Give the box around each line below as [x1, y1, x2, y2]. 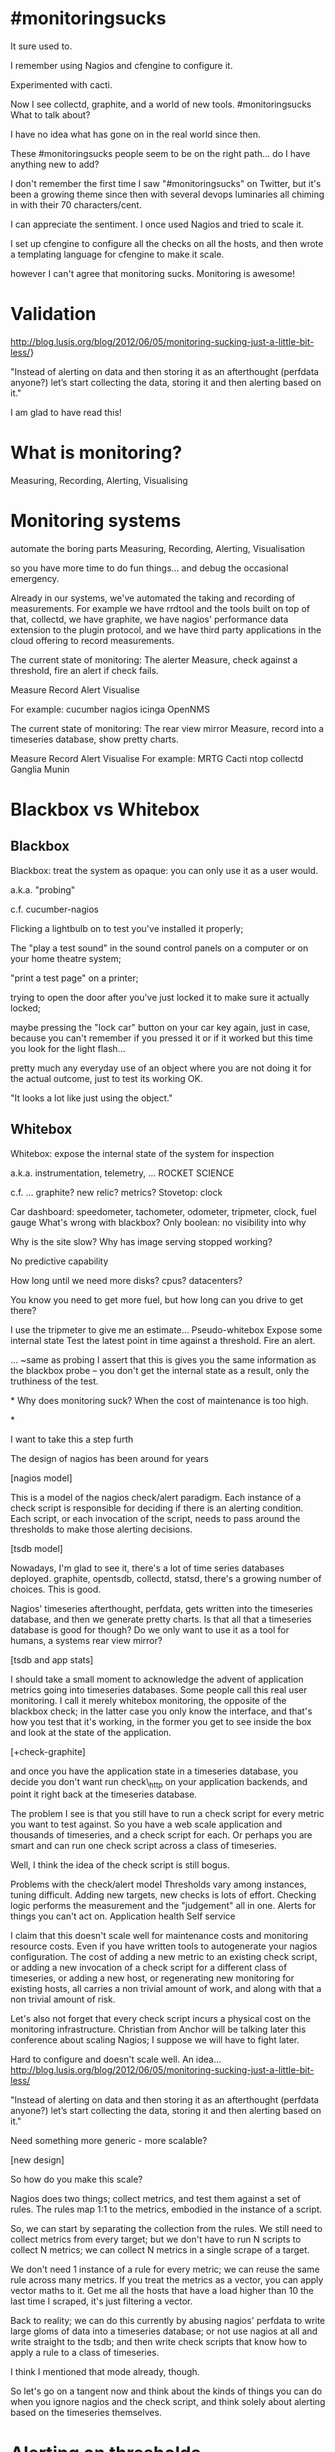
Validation [10, 303, 97, 326]
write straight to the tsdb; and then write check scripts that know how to [10, 2336, 308, 2348]
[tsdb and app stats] [10, 1653, 94, 1666]
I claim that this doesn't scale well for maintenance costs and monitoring [10, 1930, 309, 1942]
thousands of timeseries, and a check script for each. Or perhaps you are [10, 1829, 313, 1841]
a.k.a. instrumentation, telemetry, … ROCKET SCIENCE [10, 1167, 235, 1179]
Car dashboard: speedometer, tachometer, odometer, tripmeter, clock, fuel [10, 1205, 317, 1217]
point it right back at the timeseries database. [10, 1788, 198, 1801]
